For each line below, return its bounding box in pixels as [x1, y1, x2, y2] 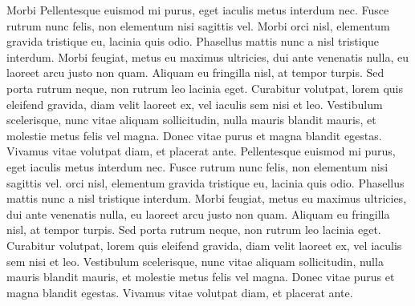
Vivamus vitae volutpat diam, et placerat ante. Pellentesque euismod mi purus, [6, 143, 396, 159]
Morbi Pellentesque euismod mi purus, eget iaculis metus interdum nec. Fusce [6, 2, 389, 18]
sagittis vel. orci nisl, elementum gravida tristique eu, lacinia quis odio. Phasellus [6, 174, 405, 191]
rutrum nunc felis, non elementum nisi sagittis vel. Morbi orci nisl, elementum [6, 17, 390, 34]
